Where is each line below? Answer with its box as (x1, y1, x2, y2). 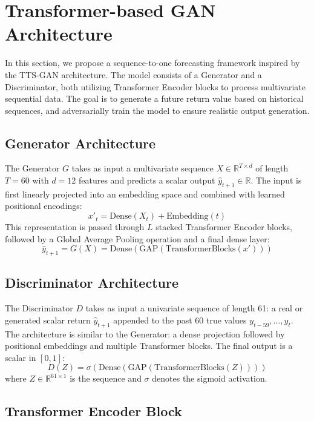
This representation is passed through (5, 220, 145, 233)
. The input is (250, 174, 302, 187)
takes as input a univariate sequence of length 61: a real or (85, 302, 303, 314)
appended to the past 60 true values (113, 313, 247, 326)
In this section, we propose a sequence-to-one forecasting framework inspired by (5, 56, 300, 69)
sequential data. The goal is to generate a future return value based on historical (5, 92, 304, 105)
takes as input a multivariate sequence (71, 162, 214, 174)
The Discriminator (5, 302, 73, 314)
